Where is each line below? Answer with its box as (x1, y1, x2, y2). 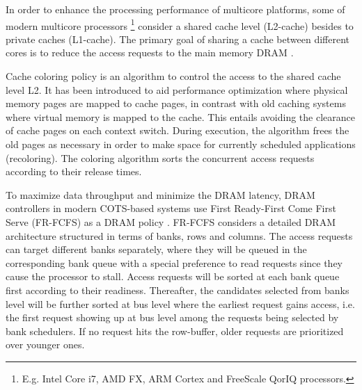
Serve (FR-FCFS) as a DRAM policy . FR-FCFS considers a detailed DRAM (6, 214, 336, 229)
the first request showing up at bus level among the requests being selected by (6, 310, 339, 325)
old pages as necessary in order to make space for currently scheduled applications (6, 137, 356, 151)
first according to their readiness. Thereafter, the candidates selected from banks (6, 282, 349, 297)
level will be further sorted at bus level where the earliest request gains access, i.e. (6, 296, 355, 311)
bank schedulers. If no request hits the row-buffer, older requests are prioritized (6, 323, 344, 338)
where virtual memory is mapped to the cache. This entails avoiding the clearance (6, 109, 356, 124)
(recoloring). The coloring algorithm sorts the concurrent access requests (6, 150, 315, 165)
